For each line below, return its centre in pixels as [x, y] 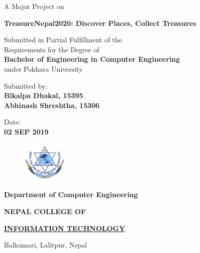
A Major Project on [34, 6]
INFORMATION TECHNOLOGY [65, 228]
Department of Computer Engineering [71, 194]
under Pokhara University [43, 68]
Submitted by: [26, 85]
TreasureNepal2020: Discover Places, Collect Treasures [100, 23]
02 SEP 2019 [26, 131]
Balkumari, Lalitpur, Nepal [46, 245]
